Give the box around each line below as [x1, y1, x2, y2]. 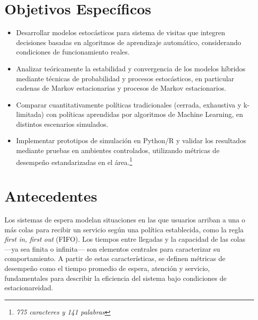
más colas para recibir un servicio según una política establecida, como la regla [4, 224, 244, 234]
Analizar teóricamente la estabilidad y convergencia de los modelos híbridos [16, 63, 246, 73]
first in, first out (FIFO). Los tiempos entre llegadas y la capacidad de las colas [4, 234, 246, 244]
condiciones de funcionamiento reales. [16, 47, 130, 57]
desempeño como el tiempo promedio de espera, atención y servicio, [4, 263, 210, 273]
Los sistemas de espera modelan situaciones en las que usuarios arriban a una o [4, 214, 246, 225]
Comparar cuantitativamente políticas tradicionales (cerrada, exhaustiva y [16, 99, 242, 109]
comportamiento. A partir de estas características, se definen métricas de [4, 253, 225, 264]
